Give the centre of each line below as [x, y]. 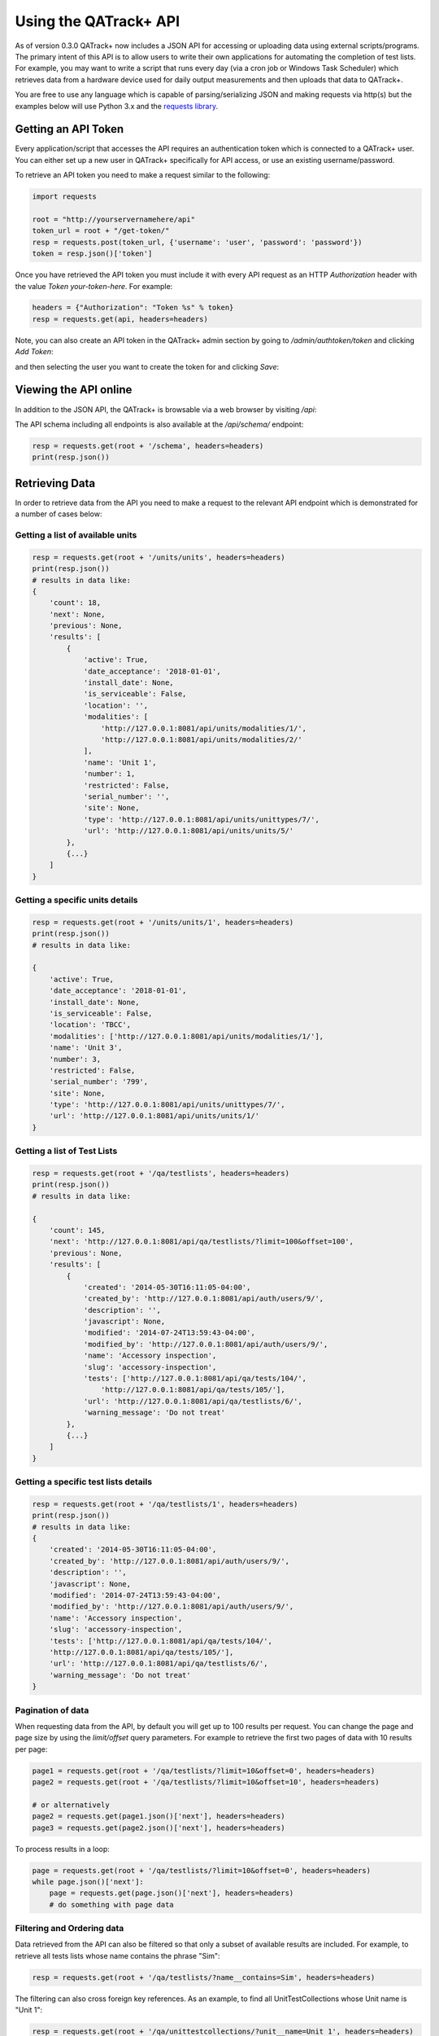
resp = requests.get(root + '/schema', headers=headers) [148, 445]
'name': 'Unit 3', [86, 1048]
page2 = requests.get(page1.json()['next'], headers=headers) [159, 1817]
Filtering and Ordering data [70, 1928]
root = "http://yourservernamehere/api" [113, 219]
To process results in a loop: [62, 1849]
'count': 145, [77, 1230]
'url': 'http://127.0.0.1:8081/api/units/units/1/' [154, 1116]
